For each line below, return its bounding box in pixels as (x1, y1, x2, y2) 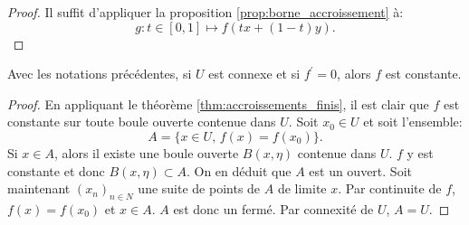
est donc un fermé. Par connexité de (173, 199, 374, 218)
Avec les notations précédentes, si (7, 64, 192, 83)
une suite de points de (138, 179, 261, 198)
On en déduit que (194, 161, 292, 180)
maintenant (7, 179, 71, 198)
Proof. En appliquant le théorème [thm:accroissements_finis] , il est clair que (7, 94, 429, 113)
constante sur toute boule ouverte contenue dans (7, 112, 276, 131)
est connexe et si (208, 64, 301, 83)
